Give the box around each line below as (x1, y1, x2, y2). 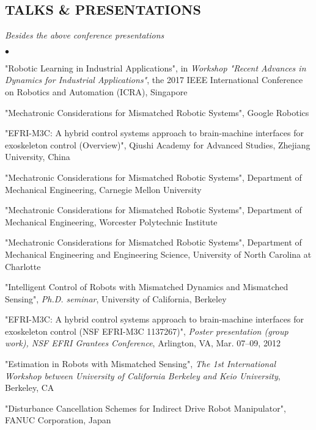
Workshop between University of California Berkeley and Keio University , (5, 369, 281, 382)
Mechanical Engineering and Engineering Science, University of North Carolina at (5, 247, 312, 260)
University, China (5, 150, 70, 163)
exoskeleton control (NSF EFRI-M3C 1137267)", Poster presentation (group (5, 324, 288, 337)
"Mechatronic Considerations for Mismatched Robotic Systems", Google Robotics (5, 106, 309, 118)
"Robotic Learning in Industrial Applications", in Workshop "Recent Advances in (5, 61, 306, 74)
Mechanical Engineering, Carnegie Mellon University (5, 183, 202, 195)
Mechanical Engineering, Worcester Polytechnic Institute (5, 215, 218, 228)
